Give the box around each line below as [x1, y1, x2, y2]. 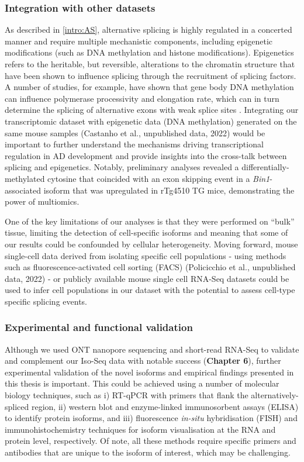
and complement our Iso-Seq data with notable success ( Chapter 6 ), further [5, 354, 281, 367]
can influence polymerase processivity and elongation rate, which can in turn [5, 92, 279, 104]
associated [5, 184, 41, 196]
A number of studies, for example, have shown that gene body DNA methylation [5, 81, 294, 93]
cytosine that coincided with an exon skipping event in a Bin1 [47, 172, 270, 184]
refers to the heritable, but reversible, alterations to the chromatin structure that [5, 58, 295, 70]
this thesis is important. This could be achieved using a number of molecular [5, 377, 279, 389]
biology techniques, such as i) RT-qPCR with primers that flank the [5, 389, 248, 401]
